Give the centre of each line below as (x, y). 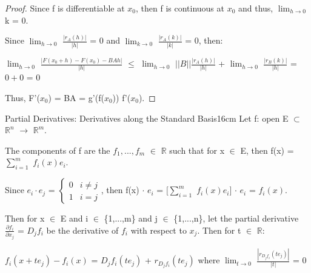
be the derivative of (82, 230)
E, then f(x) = (267, 150)
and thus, (256, 8)
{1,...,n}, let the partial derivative (236, 218)
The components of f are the (58, 150)
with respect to (159, 230)
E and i (74, 218)
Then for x (25, 218)
